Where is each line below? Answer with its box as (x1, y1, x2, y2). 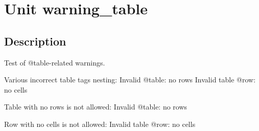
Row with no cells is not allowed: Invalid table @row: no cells (4, 118, 196, 129)
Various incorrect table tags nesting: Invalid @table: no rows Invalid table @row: (4, 74, 256, 85)
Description (4, 33, 66, 49)
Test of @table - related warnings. (4, 57, 105, 68)
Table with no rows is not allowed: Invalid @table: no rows (4, 101, 187, 112)
